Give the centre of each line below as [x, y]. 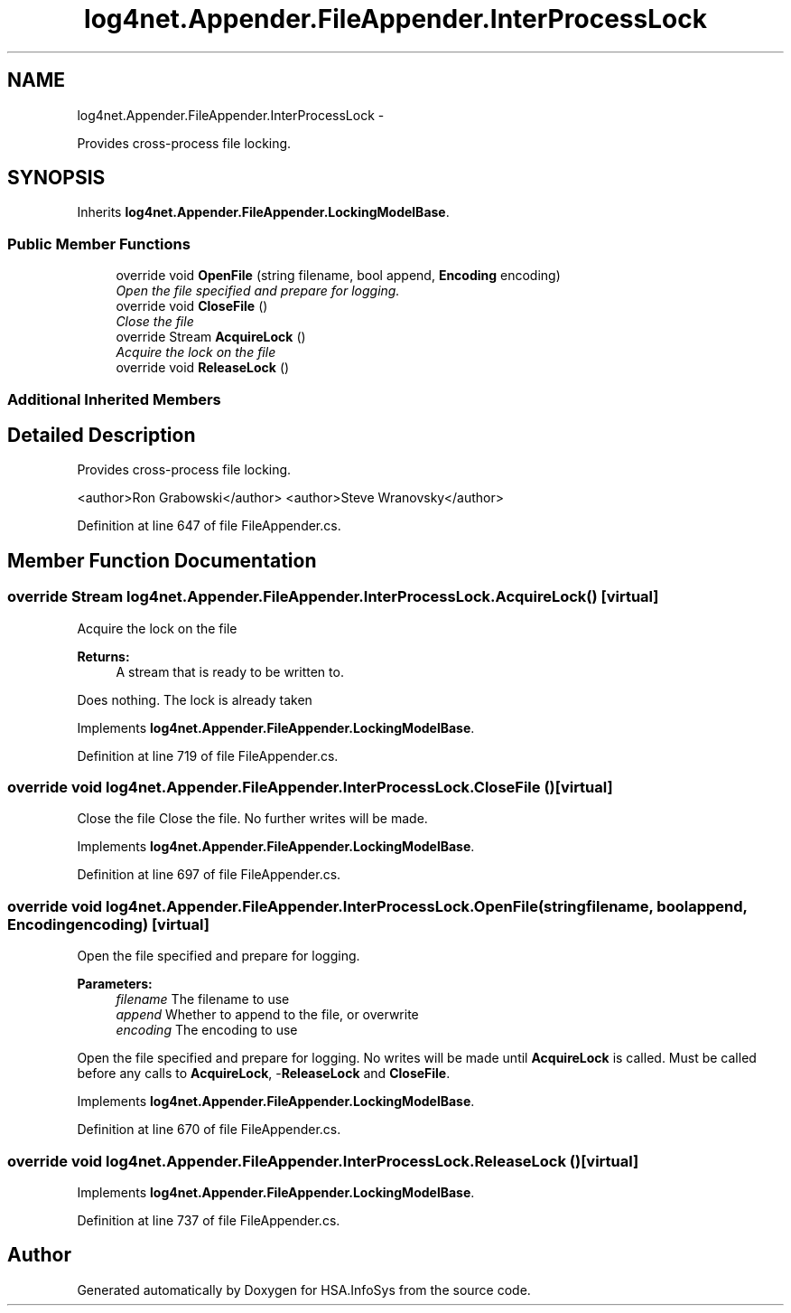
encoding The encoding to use [207, 1030]
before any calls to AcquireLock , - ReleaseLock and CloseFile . [264, 1074]
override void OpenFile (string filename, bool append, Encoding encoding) [338, 276]
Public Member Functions [99, 244]
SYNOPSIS [56, 178]
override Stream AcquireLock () [211, 337]
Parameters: [115, 984]
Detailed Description [102, 435]
